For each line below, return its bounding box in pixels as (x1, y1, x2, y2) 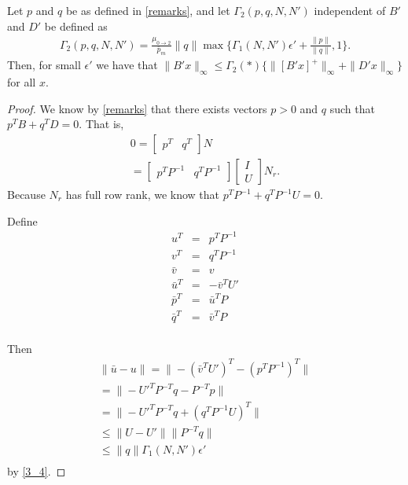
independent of (314, 2, 386, 18)
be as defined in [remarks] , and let (65, 2, 230, 18)
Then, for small (7, 57, 81, 73)
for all (7, 74, 36, 90)
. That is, (79, 116, 124, 132)
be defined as (44, 17, 108, 34)
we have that (96, 57, 158, 73)
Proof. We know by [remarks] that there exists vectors (7, 100, 267, 116)
